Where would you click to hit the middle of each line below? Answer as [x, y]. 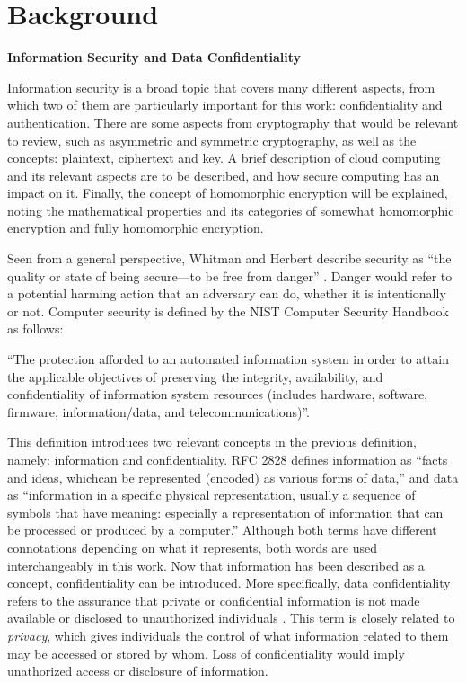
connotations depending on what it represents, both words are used [193, 547]
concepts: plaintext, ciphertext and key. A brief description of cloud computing [224, 158]
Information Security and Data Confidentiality [154, 57]
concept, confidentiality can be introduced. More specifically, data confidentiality [229, 583]
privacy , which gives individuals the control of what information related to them [228, 635]
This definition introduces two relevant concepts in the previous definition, [212, 442]
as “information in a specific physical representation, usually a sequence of [211, 495]
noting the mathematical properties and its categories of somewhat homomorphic [231, 210]
